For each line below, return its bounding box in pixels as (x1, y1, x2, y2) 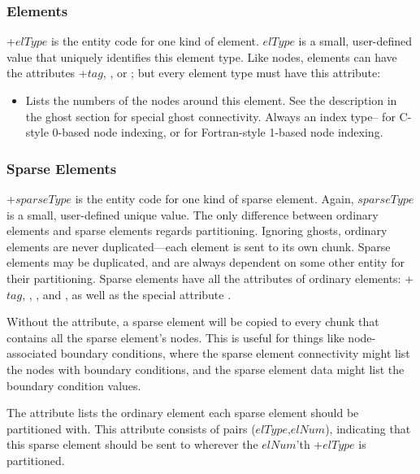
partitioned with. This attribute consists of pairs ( (6, 420, 256, 437)
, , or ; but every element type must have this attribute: (102, 64, 381, 81)
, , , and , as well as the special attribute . (22, 285, 232, 302)
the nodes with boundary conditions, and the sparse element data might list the (6, 360, 405, 377)
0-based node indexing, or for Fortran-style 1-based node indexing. (52, 124, 383, 141)
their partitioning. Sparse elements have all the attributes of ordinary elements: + (6, 269, 414, 286)
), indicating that (325, 420, 411, 437)
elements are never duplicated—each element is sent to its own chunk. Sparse (6, 237, 391, 254)
